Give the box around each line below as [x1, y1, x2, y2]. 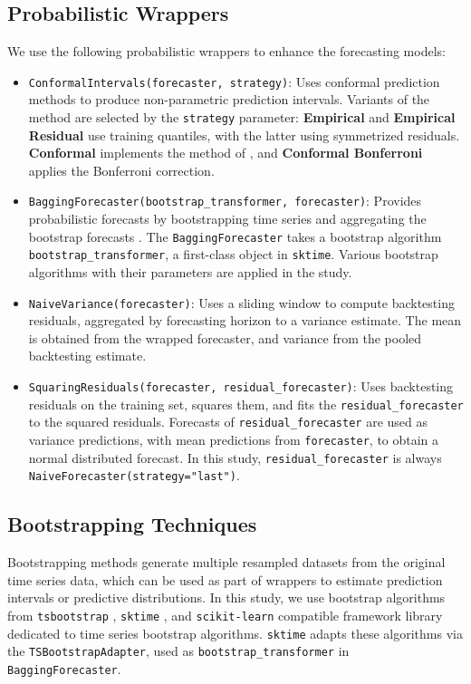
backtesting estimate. [28, 346, 147, 365]
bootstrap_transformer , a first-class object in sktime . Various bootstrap [28, 245, 438, 264]
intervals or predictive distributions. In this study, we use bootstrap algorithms [7, 588, 446, 607]
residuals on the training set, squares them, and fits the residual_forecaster [28, 394, 464, 413]
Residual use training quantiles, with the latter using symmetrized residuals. [28, 125, 460, 144]
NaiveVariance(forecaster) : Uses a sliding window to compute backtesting [28, 293, 455, 312]
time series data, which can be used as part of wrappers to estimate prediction [7, 570, 443, 589]
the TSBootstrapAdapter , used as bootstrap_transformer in [7, 641, 350, 660]
